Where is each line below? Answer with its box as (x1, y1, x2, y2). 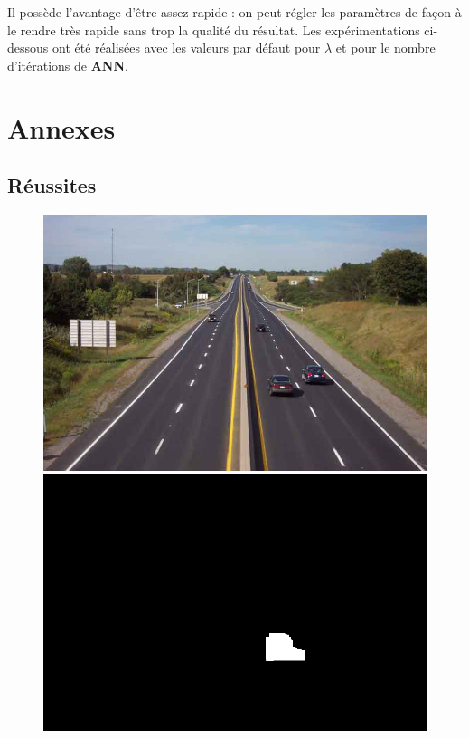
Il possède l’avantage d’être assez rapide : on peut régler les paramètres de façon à (7, 3, 462, 21)
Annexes (7, 109, 116, 146)
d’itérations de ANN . (7, 55, 128, 74)
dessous (7, 38, 49, 57)
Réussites (7, 171, 97, 199)
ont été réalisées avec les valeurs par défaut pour (52, 38, 321, 57)
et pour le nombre (335, 38, 436, 57)
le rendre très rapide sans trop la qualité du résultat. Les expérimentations (7, 20, 420, 39)
